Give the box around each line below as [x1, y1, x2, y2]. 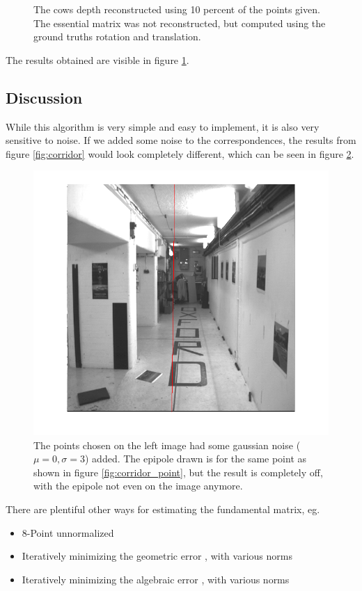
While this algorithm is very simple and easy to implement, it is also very [6, 119, 320, 133]
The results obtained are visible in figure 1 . [6, 52, 189, 67]
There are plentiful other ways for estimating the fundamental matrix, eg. [6, 501, 320, 516]
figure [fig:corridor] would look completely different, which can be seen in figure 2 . [6, 146, 354, 161]
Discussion [6, 86, 83, 108]
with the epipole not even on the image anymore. [33, 478, 243, 493]
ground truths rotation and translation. [33, 29, 201, 44]
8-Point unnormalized [22, 525, 114, 540]
